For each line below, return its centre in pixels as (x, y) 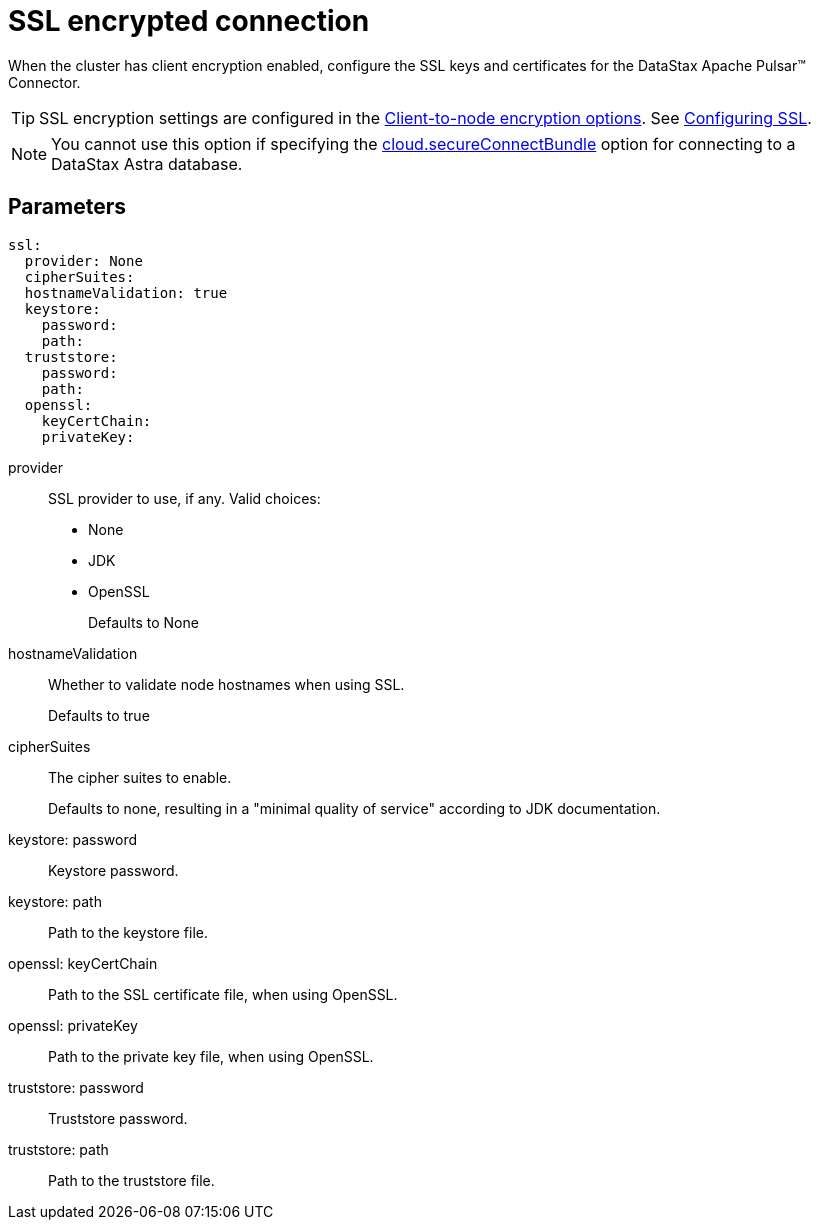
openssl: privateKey (73, 1025)
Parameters (67, 207)
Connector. (44, 82)
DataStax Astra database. (147, 163)
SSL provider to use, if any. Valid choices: (184, 498)
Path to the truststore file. (131, 1180)
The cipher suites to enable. (140, 777)
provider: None (83, 260)
